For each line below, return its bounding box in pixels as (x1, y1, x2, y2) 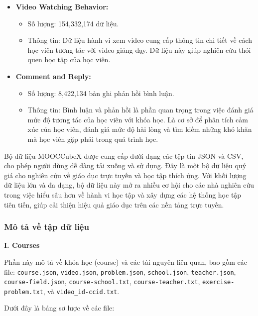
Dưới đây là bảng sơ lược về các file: (4, 303, 115, 313)
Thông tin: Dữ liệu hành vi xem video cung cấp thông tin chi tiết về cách (27, 35, 253, 45)
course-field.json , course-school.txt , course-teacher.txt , (4, 276, 200, 287)
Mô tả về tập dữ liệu (4, 220, 89, 233)
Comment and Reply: (15, 71, 91, 81)
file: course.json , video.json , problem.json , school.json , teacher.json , (4, 266, 236, 277)
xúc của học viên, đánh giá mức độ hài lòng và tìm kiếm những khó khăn (27, 124, 252, 134)
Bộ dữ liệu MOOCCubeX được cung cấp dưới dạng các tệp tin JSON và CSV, (4, 150, 244, 161)
